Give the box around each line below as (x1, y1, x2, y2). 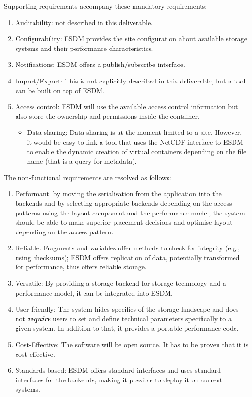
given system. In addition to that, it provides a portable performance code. (15, 323, 239, 333)
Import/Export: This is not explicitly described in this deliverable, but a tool (15, 75, 246, 85)
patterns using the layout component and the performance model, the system (15, 207, 245, 217)
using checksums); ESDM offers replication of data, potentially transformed (15, 252, 240, 262)
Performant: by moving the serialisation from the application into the (15, 188, 222, 198)
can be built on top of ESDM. (15, 85, 105, 95)
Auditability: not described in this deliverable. (15, 17, 153, 27)
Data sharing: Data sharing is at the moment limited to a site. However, (27, 127, 242, 137)
